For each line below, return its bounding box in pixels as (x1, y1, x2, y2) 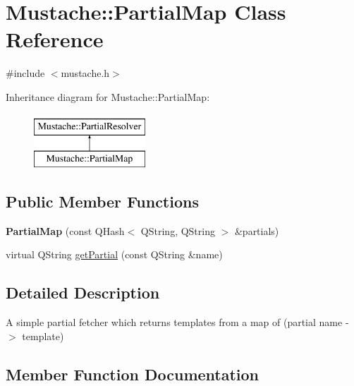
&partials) (234, 223, 279, 238)
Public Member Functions (6, 191, 199, 212)
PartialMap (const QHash (6, 223, 125, 238)
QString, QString (140, 223, 215, 238)
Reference (6, 25, 104, 54)
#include (6, 66, 45, 80)
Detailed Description (6, 282, 160, 303)
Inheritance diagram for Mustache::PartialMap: (6, 89, 210, 104)
